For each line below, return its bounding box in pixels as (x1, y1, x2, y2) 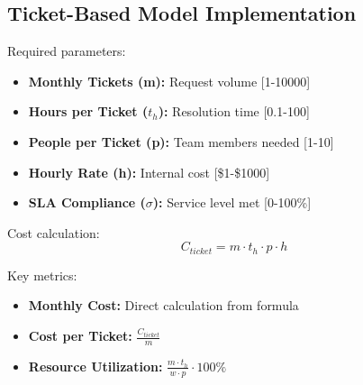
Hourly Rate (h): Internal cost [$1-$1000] (28, 162, 270, 181)
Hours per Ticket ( (28, 102, 149, 121)
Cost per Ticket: (28, 326, 132, 344)
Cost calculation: (7, 223, 100, 242)
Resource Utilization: (28, 356, 163, 375)
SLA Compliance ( (28, 193, 146, 212)
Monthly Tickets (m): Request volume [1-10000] (28, 71, 311, 90)
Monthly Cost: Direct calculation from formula (28, 296, 299, 315)
